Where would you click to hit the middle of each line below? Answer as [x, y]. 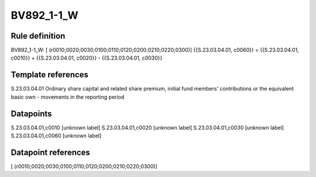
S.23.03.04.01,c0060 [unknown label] [56, 136]
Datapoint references [51, 152]
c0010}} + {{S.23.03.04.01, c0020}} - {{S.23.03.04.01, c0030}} [87, 58]
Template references [50, 75]
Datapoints [31, 114]
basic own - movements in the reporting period [68, 97]
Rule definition [38, 36]
